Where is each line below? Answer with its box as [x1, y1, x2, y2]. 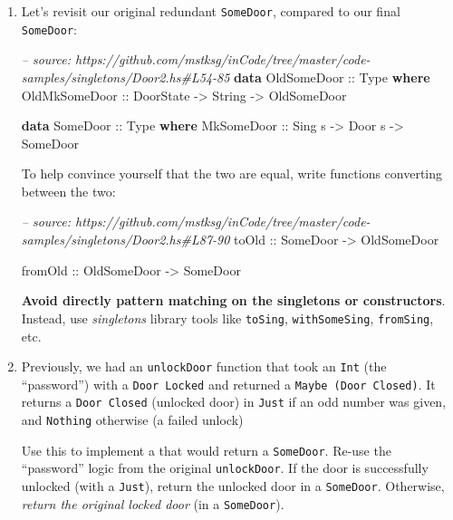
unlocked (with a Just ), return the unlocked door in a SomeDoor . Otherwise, [21, 477, 445, 496]
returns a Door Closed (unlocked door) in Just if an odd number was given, [21, 392, 447, 411]
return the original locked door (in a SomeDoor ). [21, 494, 284, 513]
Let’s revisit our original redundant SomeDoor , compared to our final [21, 2, 400, 20]
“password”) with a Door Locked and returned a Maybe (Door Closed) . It [21, 374, 436, 393]
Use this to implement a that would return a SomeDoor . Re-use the [21, 440, 391, 459]
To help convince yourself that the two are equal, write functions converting [21, 164, 443, 183]
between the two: [21, 181, 116, 200]
